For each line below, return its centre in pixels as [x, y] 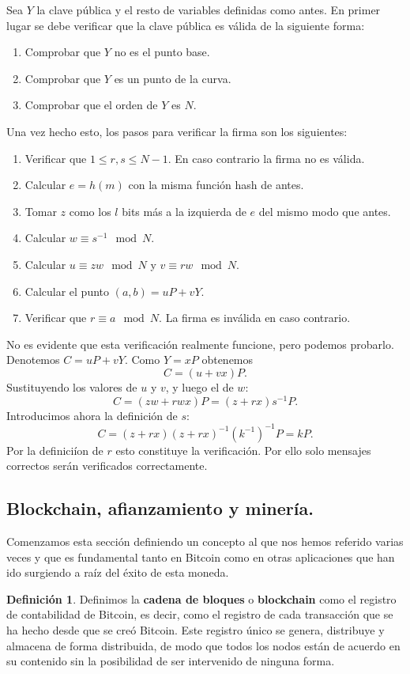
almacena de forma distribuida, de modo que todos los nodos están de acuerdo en [203, 645]
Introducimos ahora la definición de [92, 415]
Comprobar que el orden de [91, 105]
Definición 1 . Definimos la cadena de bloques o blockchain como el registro [201, 598]
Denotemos [33, 360]
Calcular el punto [67, 291]
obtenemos [228, 360]
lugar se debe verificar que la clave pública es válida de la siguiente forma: [186, 25]
